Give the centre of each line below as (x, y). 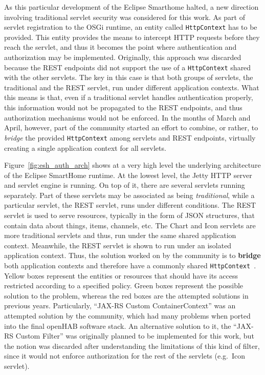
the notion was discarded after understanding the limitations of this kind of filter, (132, 346)
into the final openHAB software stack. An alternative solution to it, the (118, 325)
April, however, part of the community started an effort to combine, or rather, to (131, 127)
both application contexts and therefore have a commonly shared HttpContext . (130, 265)
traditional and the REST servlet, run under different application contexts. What (132, 87)
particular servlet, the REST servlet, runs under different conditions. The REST (130, 205)
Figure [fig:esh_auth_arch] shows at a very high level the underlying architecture (132, 165)
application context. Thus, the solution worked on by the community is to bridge (132, 255)
